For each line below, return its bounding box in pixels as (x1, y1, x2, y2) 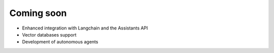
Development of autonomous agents (22, 39, 98, 45)
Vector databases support (22, 31, 77, 37)
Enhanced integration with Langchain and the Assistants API (22, 25, 148, 31)
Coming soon (9, 7, 67, 18)
